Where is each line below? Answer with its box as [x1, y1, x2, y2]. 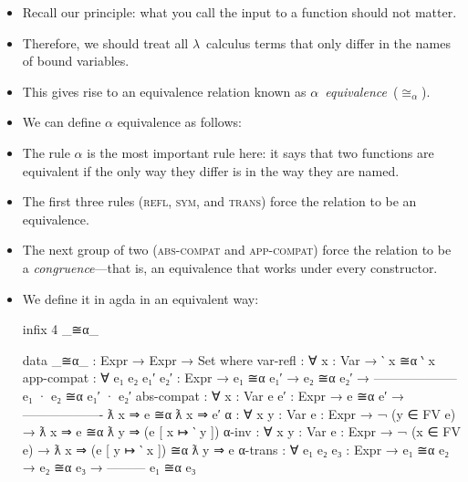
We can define [22, 112, 101, 131]
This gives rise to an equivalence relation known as [22, 81, 307, 100]
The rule [22, 142, 70, 162]
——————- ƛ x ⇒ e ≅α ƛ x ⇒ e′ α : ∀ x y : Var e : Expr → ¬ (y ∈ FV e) [22, 403, 456, 423]
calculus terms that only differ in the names [206, 33, 451, 52]
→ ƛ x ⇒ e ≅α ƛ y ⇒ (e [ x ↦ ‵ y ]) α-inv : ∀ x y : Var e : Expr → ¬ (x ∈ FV [22, 422, 461, 441]
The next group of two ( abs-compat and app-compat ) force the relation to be [22, 240, 452, 259]
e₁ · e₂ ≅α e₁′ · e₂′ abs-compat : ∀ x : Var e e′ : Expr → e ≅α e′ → [22, 385, 404, 404]
